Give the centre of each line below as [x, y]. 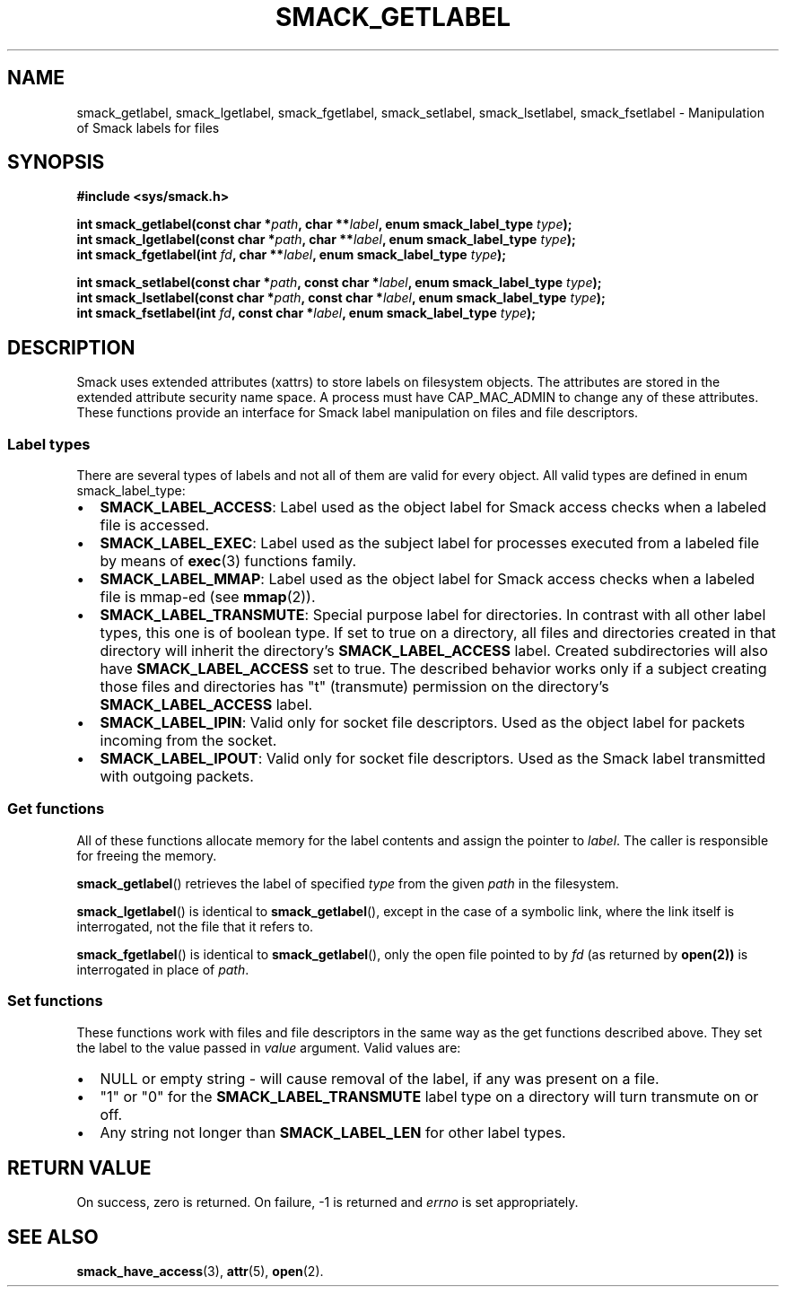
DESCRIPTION [71, 347]
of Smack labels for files [148, 127]
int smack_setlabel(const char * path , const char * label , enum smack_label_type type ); [339, 283]
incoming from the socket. [188, 741]
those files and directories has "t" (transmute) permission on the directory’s [354, 687]
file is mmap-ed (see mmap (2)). [208, 597]
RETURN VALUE [79, 1167]
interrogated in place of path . [163, 969]
